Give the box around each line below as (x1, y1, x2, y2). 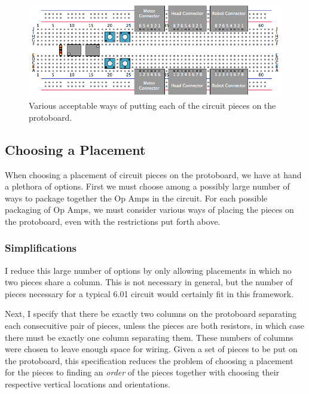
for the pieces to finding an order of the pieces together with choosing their (5, 366, 280, 378)
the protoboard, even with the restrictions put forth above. (5, 215, 221, 227)
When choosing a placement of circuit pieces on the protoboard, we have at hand (5, 168, 302, 181)
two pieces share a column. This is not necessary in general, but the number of (5, 276, 293, 288)
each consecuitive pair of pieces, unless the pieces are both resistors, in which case (5, 319, 304, 332)
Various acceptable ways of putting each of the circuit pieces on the (29, 99, 276, 112)
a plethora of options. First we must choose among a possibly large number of (5, 180, 290, 193)
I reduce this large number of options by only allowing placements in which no (5, 264, 292, 276)
